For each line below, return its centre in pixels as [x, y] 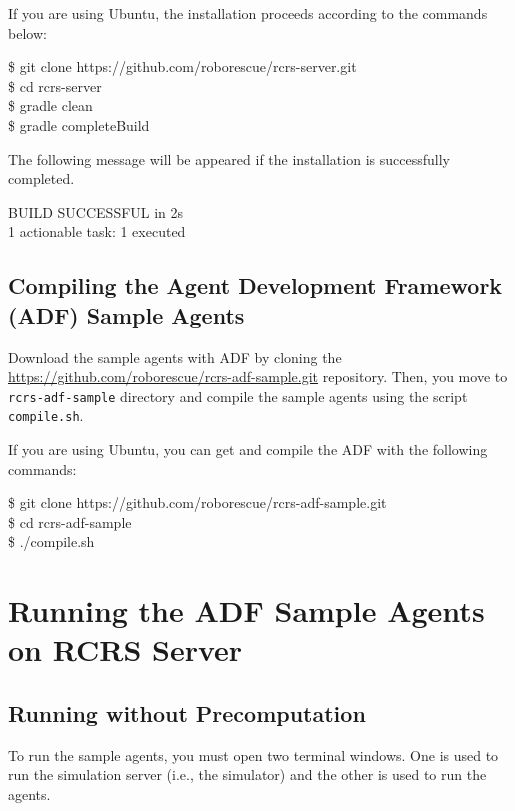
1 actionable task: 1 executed [97, 231]
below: [27, 32]
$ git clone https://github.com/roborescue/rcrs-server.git [182, 66]
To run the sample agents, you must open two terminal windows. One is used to [253, 754]
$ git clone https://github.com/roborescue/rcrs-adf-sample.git [197, 502]
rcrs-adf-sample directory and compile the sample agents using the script [238, 395]
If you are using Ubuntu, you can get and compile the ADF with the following [248, 449]
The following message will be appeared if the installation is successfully [229, 158]
